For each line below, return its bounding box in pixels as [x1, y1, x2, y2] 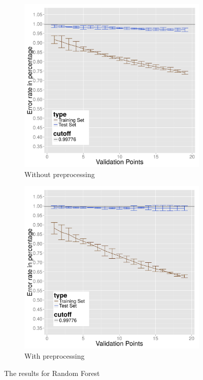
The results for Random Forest [4, 367, 100, 378]
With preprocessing [24, 351, 85, 361]
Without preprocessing [24, 168, 95, 179]
